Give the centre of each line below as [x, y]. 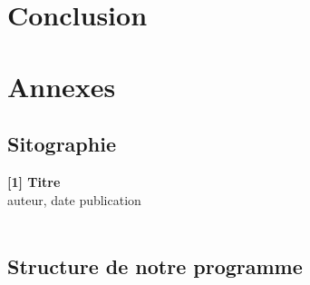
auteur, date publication [74, 199]
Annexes [62, 86]
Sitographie [62, 144]
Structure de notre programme [155, 266]
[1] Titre [34, 181]
